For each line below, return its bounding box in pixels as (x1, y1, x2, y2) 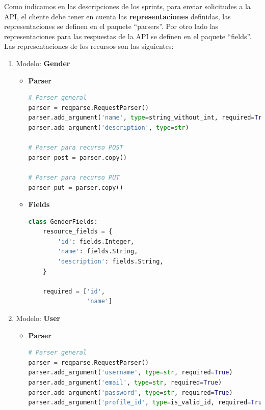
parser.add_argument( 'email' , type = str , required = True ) (28, 379, 222, 386)
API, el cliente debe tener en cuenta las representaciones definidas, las (4, 11, 231, 21)
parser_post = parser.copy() (28, 154, 127, 161)
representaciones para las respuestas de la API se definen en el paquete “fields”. (4, 31, 252, 41)
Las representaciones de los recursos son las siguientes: (4, 41, 174, 51)
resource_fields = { (43, 228, 113, 236)
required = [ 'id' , (43, 287, 105, 295)
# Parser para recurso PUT (28, 173, 120, 181)
